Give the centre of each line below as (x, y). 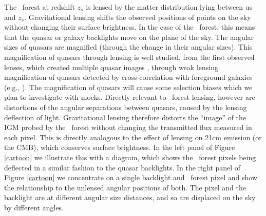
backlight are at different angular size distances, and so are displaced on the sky (130, 197)
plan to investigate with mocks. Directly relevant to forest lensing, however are (130, 97)
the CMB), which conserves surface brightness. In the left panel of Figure (120, 147)
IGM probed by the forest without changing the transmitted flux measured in (128, 127)
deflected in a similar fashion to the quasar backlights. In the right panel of (122, 167)
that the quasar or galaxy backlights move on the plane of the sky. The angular (129, 37)
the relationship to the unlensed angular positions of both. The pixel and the (125, 187)
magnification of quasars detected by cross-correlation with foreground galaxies (128, 77)
